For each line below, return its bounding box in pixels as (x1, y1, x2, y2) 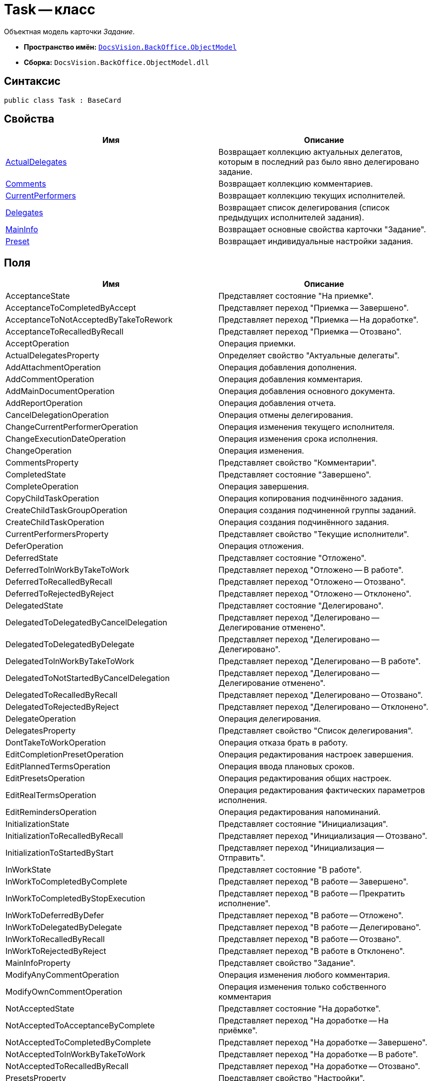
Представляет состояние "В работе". (218, 865, 362, 875)
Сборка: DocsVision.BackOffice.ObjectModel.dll (24, 58, 210, 67)
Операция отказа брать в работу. (218, 738, 348, 748)
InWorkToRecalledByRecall (5, 934, 105, 945)
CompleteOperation (5, 481, 79, 492)
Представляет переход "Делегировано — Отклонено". (218, 702, 429, 712)
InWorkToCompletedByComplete (5, 877, 127, 887)
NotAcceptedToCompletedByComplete (5, 1037, 151, 1048)
